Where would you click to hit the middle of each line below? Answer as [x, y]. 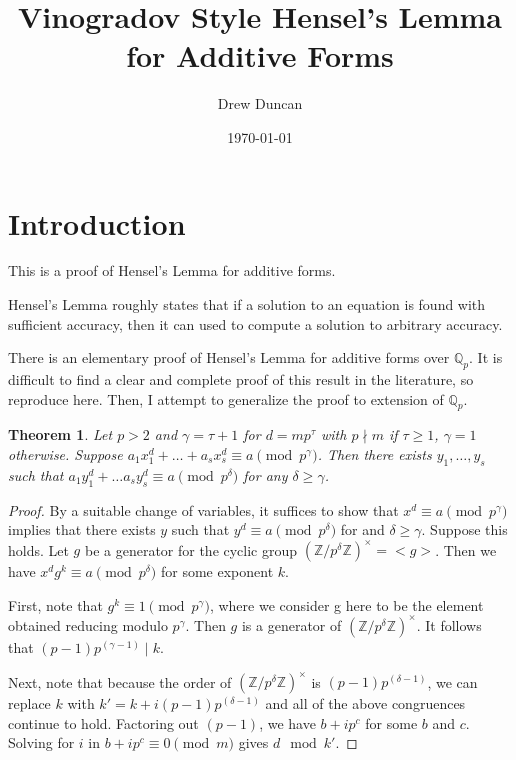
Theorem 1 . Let [60, 434]
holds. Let [38, 549]
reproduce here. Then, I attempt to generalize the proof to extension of [226, 398]
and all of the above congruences [365, 703]
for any [265, 474]
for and [362, 529]
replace [29, 703]
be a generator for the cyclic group [191, 549]
